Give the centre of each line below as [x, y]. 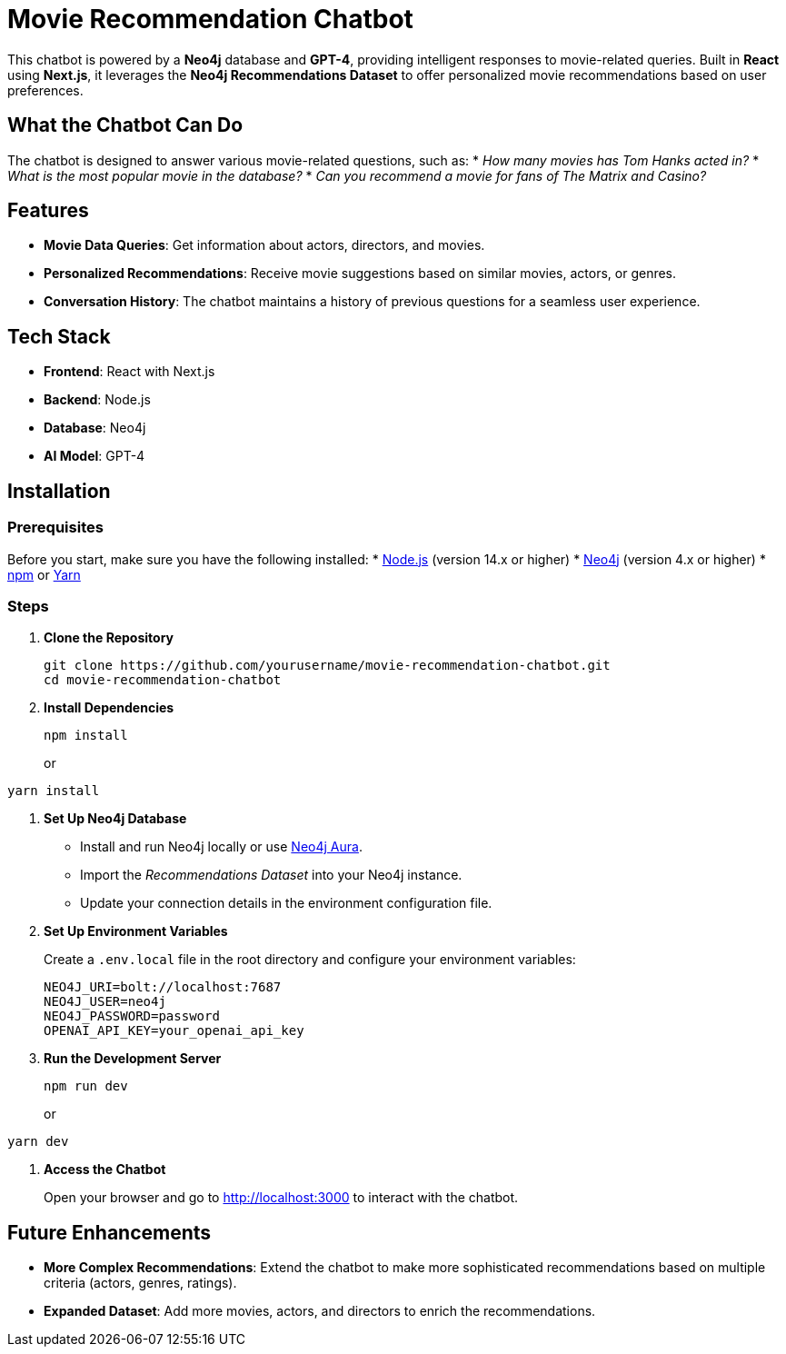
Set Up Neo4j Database [115, 819]
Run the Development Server [133, 1059]
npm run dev [86, 1086]
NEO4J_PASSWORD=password [132, 1016]
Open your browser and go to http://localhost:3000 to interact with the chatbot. [281, 1198]
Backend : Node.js [97, 400]
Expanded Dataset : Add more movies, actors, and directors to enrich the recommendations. [320, 1311]
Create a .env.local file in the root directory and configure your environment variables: [310, 960]
